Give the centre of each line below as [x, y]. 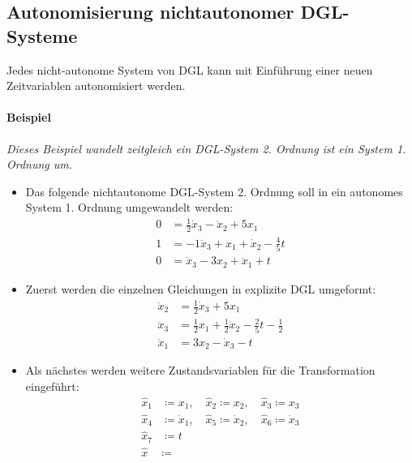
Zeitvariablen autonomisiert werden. [96, 86]
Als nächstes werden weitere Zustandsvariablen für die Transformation [200, 370]
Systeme [42, 35]
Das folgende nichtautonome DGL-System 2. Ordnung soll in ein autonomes [214, 191]
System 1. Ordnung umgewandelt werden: [129, 207]
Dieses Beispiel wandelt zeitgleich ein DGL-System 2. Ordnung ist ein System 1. [206, 148]
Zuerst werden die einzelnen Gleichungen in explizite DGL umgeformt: [201, 288]
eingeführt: [52, 386]
